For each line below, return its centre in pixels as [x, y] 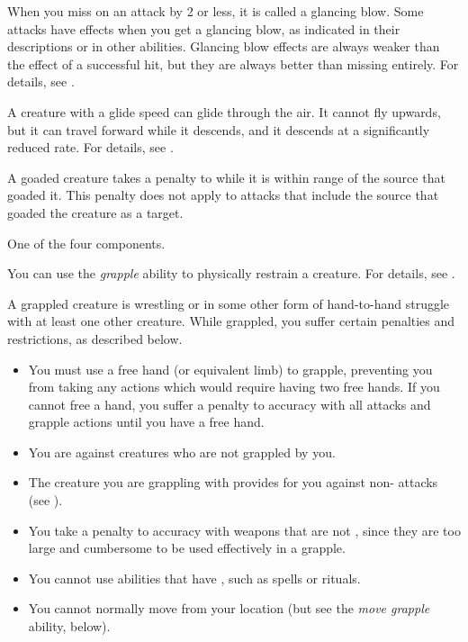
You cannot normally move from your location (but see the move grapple [229, 608]
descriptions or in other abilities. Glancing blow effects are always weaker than [224, 46]
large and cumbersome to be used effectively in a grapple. [187, 548]
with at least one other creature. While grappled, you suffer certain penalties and [231, 321]
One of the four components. [86, 243]
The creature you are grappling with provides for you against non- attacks [233, 482]
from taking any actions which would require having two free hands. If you [234, 387]
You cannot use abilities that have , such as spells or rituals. [194, 578]
